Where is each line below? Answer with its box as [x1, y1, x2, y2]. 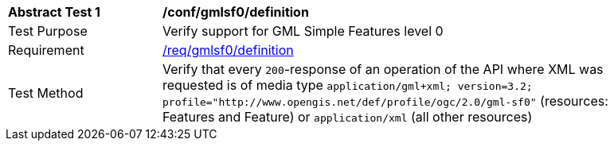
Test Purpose [8, 23, 88, 39]
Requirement [8, 42, 84, 58]
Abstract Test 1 [8, 4, 100, 20]
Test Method [8, 85, 84, 101]
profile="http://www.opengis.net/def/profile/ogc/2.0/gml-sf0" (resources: [162, 93, 608, 109]
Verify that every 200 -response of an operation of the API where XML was [162, 61, 604, 77]
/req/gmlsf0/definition [162, 42, 294, 58]
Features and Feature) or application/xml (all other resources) [162, 109, 533, 125]
